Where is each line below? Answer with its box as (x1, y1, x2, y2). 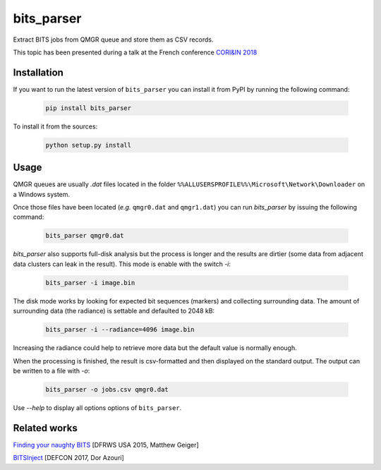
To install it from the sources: (13, 122, 98, 131)
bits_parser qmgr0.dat (45, 231, 124, 240)
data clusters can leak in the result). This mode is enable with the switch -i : (13, 260, 231, 268)
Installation (13, 66, 64, 78)
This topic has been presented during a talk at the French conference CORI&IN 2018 (13, 48, 258, 56)
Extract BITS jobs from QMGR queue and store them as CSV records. (13, 35, 214, 44)
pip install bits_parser (45, 104, 132, 112)
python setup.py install (45, 141, 132, 149)
